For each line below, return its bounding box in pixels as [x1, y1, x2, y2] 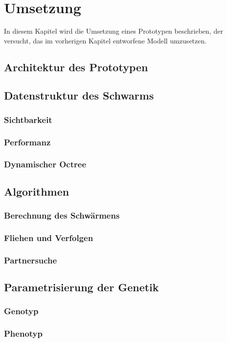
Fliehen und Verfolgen [4, 231, 93, 243]
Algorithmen [4, 183, 69, 199]
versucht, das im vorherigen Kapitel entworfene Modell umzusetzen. [4, 35, 207, 45]
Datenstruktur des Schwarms [4, 88, 154, 103]
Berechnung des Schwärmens [4, 209, 120, 221]
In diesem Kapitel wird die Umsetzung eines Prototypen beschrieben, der [4, 26, 223, 36]
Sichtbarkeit [4, 113, 52, 125]
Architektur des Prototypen [4, 59, 148, 74]
